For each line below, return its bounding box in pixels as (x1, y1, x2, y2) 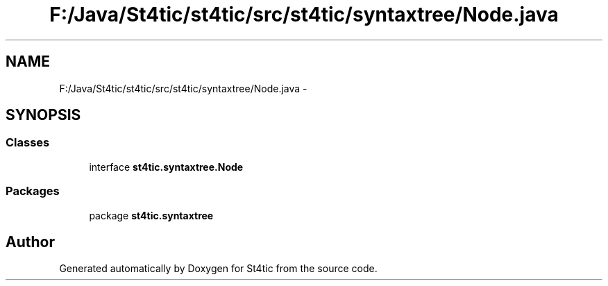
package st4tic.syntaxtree (89, 209, 214, 221)
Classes (6, 135, 50, 150)
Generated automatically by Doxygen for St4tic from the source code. (59, 262, 378, 275)
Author (6, 233, 55, 251)
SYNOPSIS (6, 106, 81, 124)
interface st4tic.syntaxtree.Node (89, 160, 244, 173)
